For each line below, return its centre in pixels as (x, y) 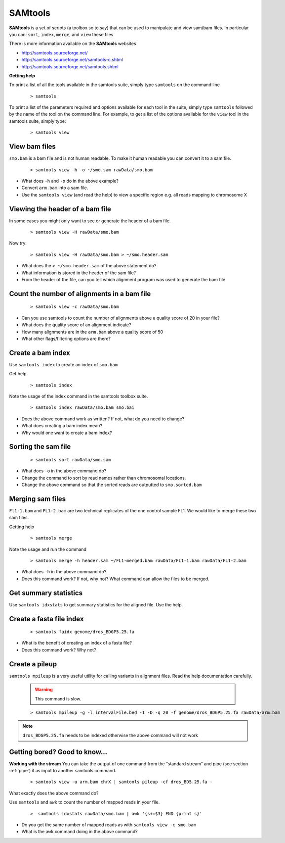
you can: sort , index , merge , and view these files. (62, 34)
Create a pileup (33, 664)
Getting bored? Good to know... (58, 752)
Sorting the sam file (40, 447)
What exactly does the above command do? (54, 793)
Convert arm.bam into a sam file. (55, 188)
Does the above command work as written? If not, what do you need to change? (103, 419)
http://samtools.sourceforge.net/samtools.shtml (70, 66)
